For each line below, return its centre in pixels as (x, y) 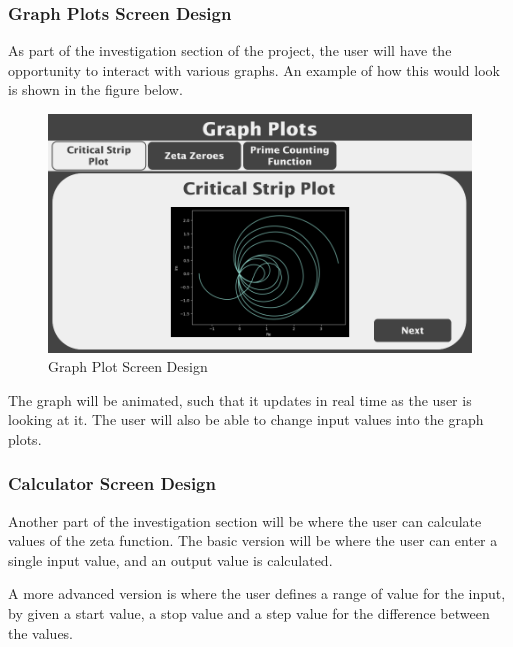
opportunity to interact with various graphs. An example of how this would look (254, 69)
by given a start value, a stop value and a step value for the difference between (249, 613)
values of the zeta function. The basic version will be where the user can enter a (253, 540)
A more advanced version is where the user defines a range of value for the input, (257, 593)
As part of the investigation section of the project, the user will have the (230, 50)
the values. (41, 632)
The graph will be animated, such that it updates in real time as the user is (240, 399)
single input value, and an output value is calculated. (170, 559)
